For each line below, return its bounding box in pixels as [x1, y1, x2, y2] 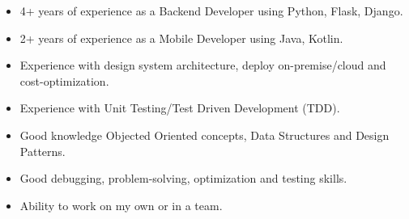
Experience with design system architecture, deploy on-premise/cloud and [19, 57, 386, 74]
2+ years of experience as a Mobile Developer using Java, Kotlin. [19, 29, 343, 46]
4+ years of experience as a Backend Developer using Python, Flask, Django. [19, 2, 403, 19]
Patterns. [19, 142, 66, 159]
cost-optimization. [19, 72, 109, 89]
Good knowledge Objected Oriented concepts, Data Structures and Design [19, 126, 390, 143]
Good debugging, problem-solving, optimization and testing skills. [19, 170, 347, 187]
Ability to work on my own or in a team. [19, 196, 223, 213]
